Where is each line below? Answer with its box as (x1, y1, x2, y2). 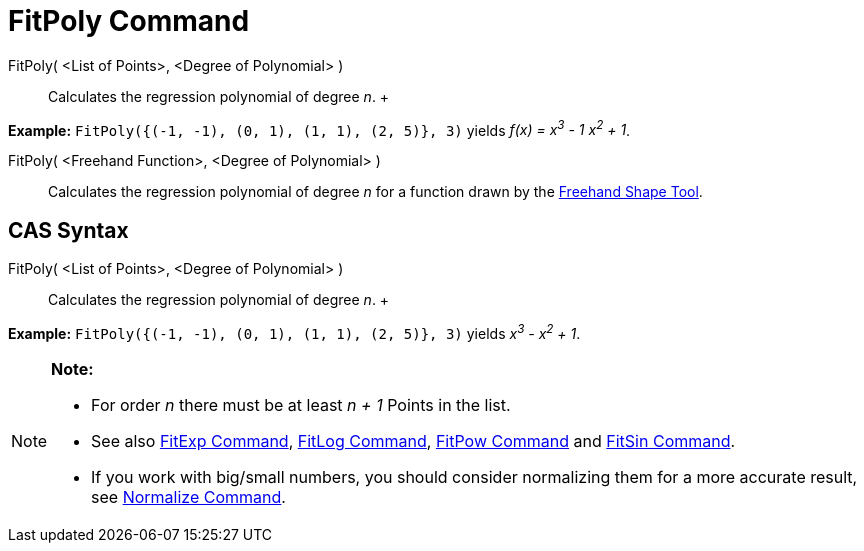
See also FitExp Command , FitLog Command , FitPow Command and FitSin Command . (91, 430, 736, 451)
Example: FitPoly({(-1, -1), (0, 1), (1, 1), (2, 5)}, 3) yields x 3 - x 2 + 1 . (8, 322, 581, 342)
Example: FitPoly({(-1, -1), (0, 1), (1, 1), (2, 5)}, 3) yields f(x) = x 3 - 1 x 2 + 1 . (8, 118, 631, 139)
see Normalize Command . (91, 486, 286, 507)
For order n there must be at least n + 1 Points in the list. (91, 394, 511, 415)
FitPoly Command (8, 4, 250, 38)
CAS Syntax (8, 217, 129, 243)
